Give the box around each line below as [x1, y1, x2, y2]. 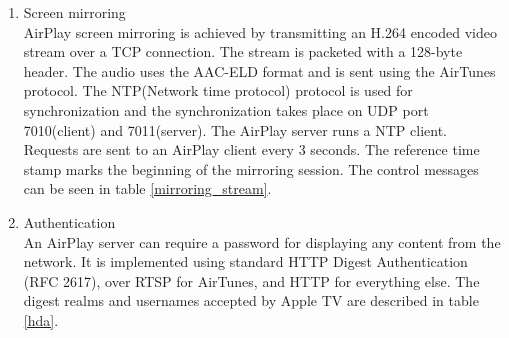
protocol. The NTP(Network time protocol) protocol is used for [23, 80, 413, 101]
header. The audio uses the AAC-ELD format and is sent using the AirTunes [23, 60, 496, 81]
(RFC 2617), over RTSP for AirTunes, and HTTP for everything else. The [23, 270, 480, 291]
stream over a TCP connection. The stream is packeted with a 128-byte [23, 41, 463, 62]
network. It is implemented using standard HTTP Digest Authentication [23, 251, 468, 272]
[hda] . [23, 309, 59, 330]
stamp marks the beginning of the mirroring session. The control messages [23, 158, 479, 179]
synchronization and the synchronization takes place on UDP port [23, 99, 429, 120]
